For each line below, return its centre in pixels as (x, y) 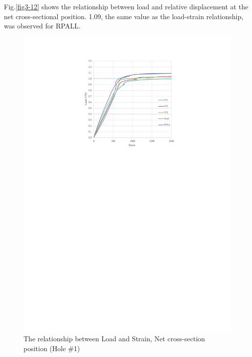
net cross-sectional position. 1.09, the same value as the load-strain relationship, (124, 16)
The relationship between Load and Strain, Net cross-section (114, 339)
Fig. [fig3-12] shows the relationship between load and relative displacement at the (126, 6)
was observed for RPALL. (42, 26)
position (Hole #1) (52, 348)
